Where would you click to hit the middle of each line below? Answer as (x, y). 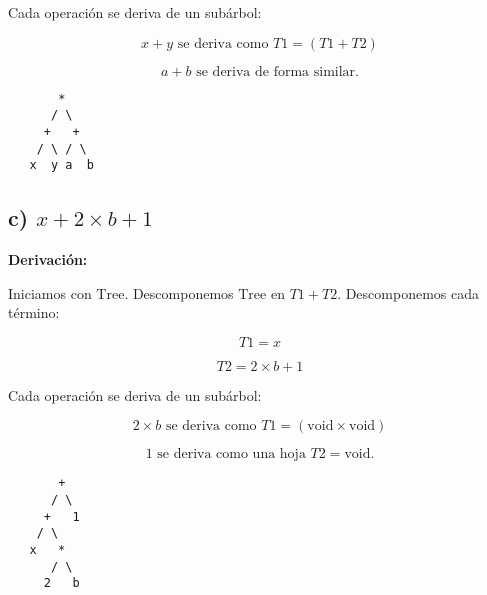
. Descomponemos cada (408, 292)
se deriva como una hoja (231, 454)
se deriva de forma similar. (277, 71)
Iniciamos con (50, 292)
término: (34, 312)
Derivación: (48, 259)
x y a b (61, 165)
